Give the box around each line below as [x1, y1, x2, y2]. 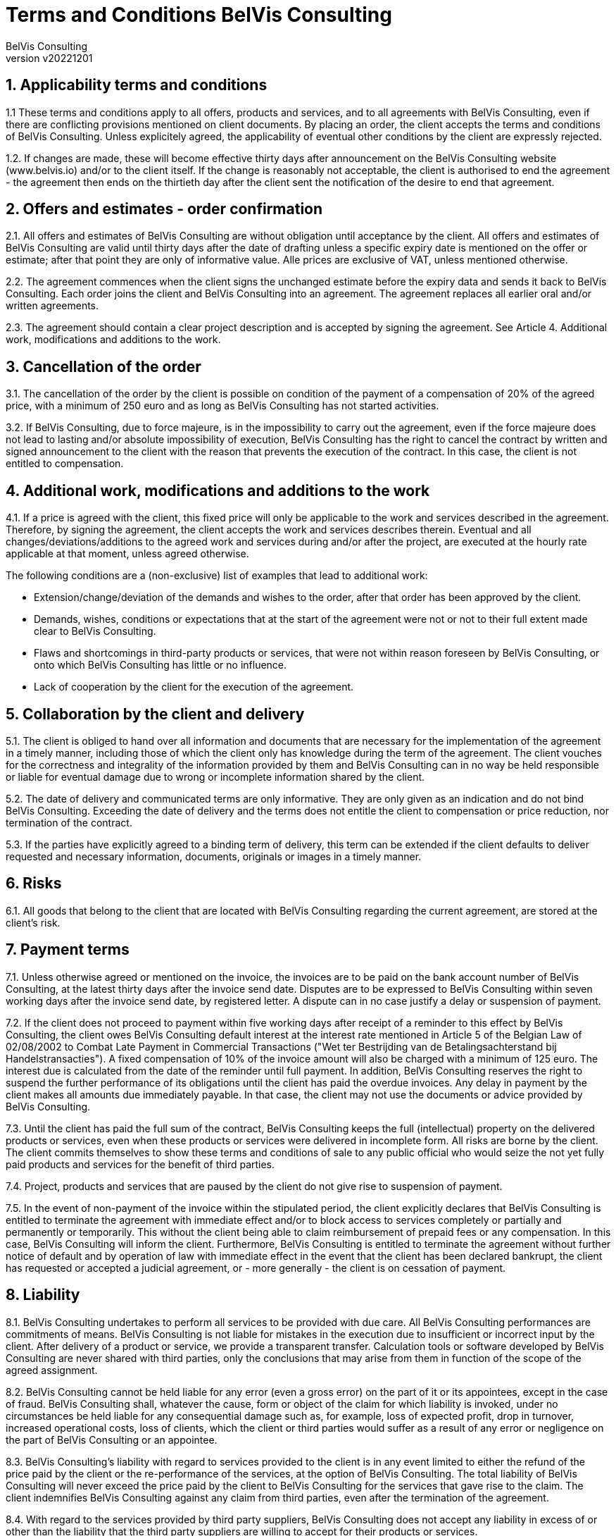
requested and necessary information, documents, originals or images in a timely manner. [6, 850, 422, 862]
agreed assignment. [6, 1363, 98, 1376]
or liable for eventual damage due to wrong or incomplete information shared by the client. [6, 770, 425, 783]
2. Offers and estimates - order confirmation [6, 200, 323, 218]
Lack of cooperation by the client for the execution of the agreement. [34, 681, 354, 693]
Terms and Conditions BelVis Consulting [6, 3, 392, 27]
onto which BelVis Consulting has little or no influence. [34, 659, 287, 671]
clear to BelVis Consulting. [34, 625, 156, 638]
